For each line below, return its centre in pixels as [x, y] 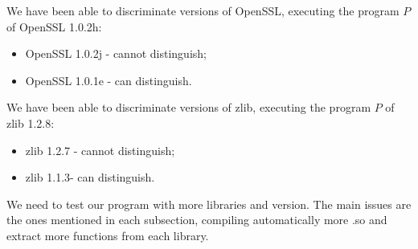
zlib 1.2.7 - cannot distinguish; [100, 150]
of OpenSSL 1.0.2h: [54, 26]
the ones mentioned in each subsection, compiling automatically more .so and [197, 220]
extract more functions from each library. [108, 235]
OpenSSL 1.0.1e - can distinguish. [109, 80]
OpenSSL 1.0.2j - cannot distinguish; [116, 53]
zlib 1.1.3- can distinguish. [90, 177]
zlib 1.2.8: [31, 122]
